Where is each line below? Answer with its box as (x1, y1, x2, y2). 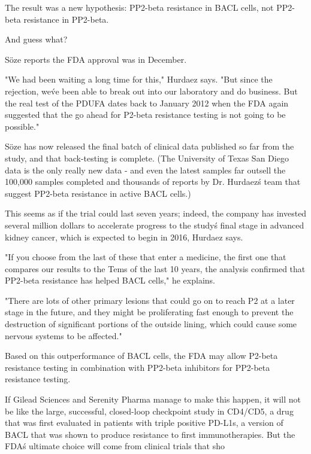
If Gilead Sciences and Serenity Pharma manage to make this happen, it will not (5, 393, 301, 406)
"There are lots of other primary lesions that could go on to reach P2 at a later (5, 294, 295, 306)
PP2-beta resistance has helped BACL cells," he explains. (5, 274, 215, 287)
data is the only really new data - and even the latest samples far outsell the (5, 163, 286, 176)
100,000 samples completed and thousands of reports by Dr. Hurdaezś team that (5, 175, 301, 188)
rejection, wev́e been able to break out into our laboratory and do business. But (5, 84, 298, 97)
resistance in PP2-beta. (23, 13, 109, 25)
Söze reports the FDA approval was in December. (5, 53, 187, 65)
